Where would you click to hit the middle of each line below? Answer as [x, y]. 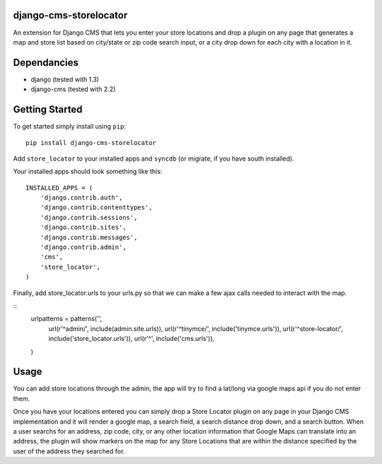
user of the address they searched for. [69, 451]
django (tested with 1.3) [65, 79]
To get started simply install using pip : [70, 127]
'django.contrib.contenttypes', [96, 208]
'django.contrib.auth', [81, 198]
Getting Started [48, 110]
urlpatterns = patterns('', [66, 319]
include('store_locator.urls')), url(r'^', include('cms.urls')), [132, 339]
